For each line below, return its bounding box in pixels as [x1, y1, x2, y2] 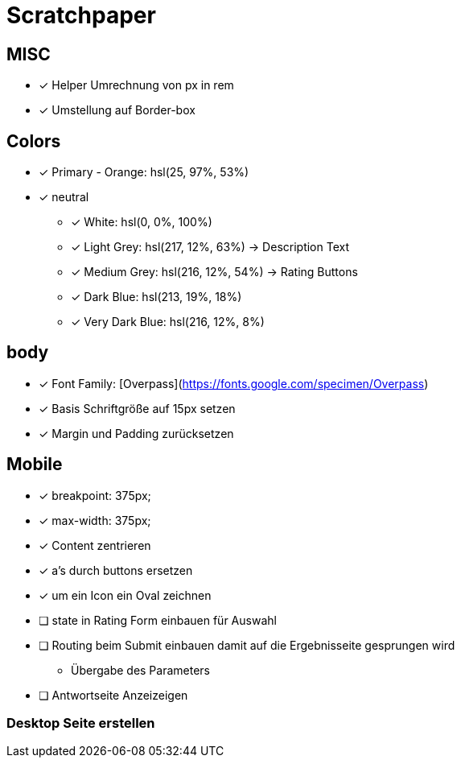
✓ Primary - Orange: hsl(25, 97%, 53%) [39, 165, 249, 180]
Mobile [6, 454, 63, 475]
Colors [6, 130, 61, 151]
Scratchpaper [6, 2, 156, 29]
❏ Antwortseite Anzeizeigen [39, 688, 188, 702]
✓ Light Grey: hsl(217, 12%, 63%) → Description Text [71, 240, 350, 254]
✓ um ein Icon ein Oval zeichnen [39, 588, 212, 602]
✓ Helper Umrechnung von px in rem [39, 78, 234, 93]
